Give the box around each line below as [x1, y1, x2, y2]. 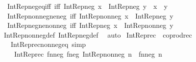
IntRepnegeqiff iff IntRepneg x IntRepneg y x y [7, 1, 168, 11]
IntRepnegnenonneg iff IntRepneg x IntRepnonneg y [7, 20, 173, 30]
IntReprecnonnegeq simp [10, 39, 86, 49]
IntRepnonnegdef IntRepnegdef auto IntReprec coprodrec [3, 29, 192, 40]
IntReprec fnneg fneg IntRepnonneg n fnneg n [14, 48, 162, 59]
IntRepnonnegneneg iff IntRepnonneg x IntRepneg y [7, 10, 173, 21]
